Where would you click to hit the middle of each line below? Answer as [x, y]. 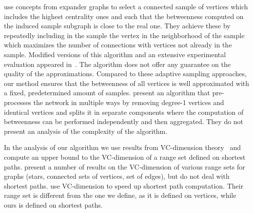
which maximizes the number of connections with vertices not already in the [118, 45]
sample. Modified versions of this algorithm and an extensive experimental [115, 54]
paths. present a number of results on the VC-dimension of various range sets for [125, 166]
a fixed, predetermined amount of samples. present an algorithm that [107, 93]
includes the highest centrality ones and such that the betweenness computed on [124, 16]
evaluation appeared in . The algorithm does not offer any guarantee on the [117, 64]
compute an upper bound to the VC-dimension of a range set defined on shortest [125, 157]
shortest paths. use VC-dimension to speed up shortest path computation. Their [124, 185]
